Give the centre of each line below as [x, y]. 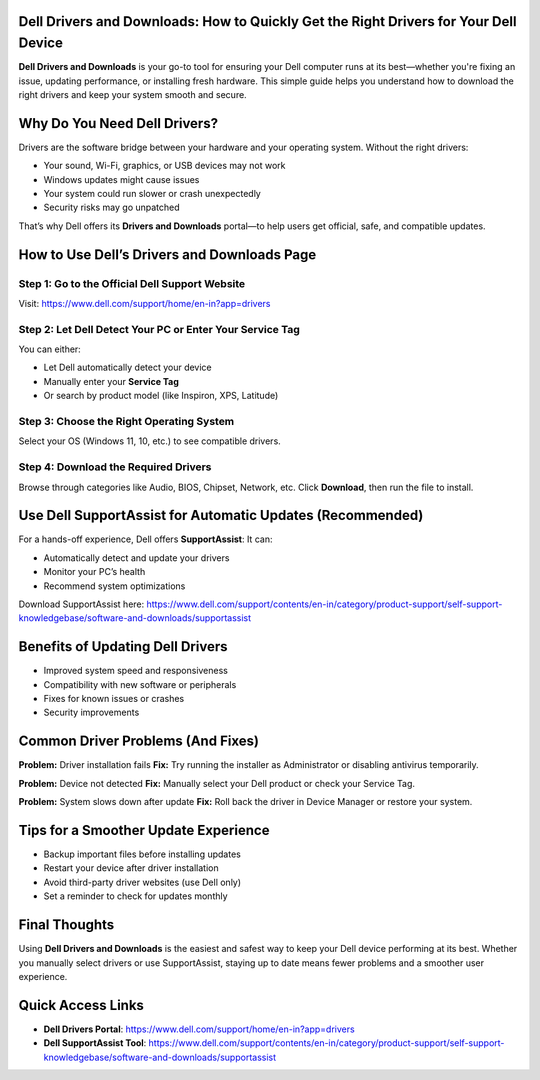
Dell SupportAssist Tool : [95, 1043]
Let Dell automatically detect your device [127, 367]
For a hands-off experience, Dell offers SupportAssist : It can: [145, 539]
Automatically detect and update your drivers [136, 557]
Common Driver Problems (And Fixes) [139, 741]
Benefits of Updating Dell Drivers [123, 646]
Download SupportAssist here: [81, 604]
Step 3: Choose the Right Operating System [126, 421]
